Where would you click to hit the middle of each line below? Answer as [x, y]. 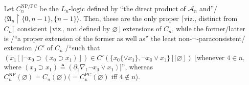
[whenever [210, 57]
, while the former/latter [209, 29]
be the [49, 8]
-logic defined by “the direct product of [127, 8]
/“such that [83, 48]
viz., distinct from [211, 18]
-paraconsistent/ [221, 38]
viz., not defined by [81, 29]
